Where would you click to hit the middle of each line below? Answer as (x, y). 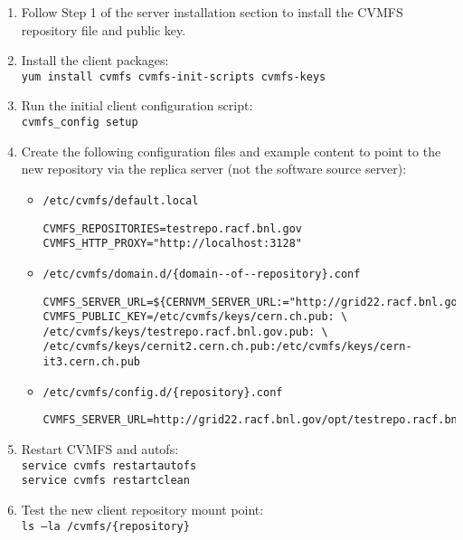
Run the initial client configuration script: (137, 105)
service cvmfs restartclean (105, 481)
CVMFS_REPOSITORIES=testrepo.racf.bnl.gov (172, 228)
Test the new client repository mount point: (142, 509)
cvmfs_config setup (80, 123)
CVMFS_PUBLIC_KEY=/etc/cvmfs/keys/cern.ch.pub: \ (195, 317)
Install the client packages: (95, 60)
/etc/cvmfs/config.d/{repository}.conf (163, 392)
